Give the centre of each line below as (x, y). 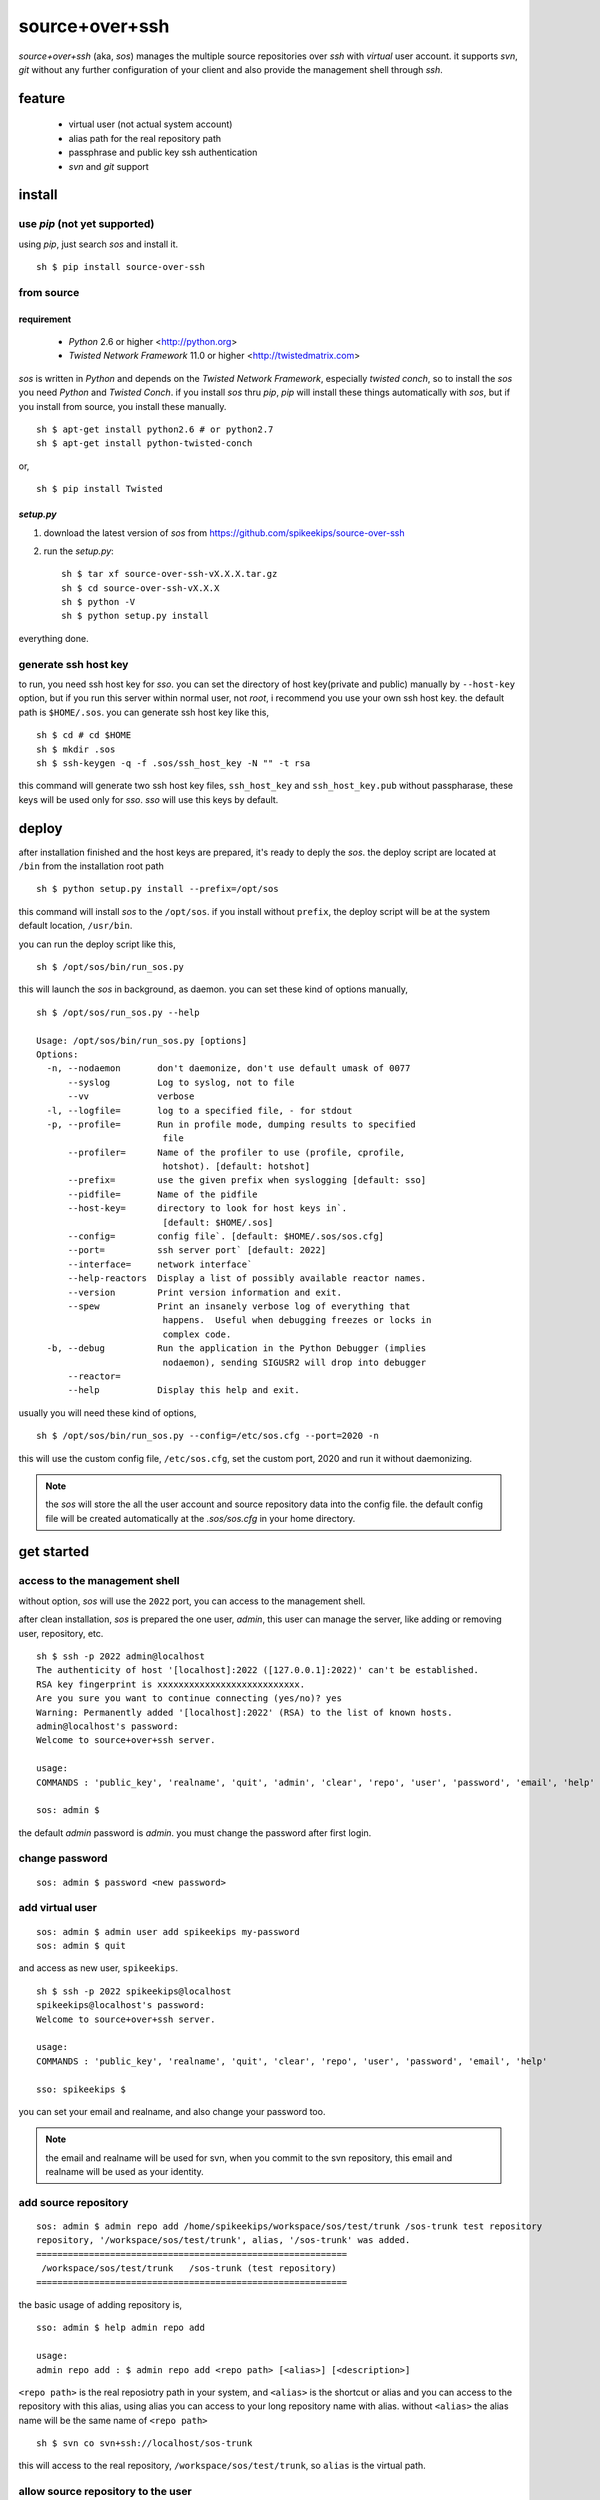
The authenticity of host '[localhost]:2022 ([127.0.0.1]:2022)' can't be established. (258, 1670)
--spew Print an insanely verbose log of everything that (239, 1306)
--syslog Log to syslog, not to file (181, 1082)
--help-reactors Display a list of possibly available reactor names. (247, 1278)
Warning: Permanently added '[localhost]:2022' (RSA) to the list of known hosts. (244, 1712)
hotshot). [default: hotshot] (236, 1166)
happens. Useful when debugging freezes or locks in (297, 1320)
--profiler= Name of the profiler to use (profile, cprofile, (236, 1152)
